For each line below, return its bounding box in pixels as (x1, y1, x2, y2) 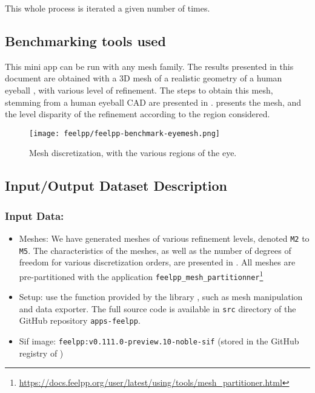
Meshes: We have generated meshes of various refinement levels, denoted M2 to (19, 232, 310, 245)
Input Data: (5, 208, 64, 223)
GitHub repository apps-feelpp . (19, 314, 141, 327)
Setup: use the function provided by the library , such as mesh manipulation (19, 290, 303, 303)
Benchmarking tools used (5, 31, 166, 50)
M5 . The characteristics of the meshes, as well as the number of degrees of (19, 244, 291, 256)
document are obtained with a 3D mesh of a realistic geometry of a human (5, 72, 282, 84)
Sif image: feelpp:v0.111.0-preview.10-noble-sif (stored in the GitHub (19, 335, 299, 347)
